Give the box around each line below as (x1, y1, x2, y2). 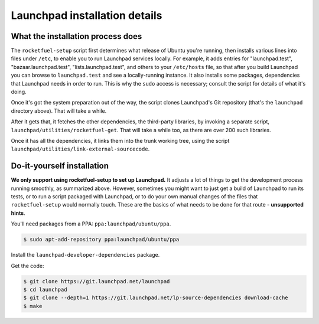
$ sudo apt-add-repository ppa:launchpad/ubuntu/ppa (23, 236, 180, 243)
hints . (11, 210, 26, 217)
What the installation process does (11, 31, 142, 41)
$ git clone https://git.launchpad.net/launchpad (23, 278, 170, 284)
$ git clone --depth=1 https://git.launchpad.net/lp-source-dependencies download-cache (23, 294, 289, 301)
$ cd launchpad (23, 286, 67, 293)
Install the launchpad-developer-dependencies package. (11, 251, 160, 258)
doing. (11, 89, 27, 96)
